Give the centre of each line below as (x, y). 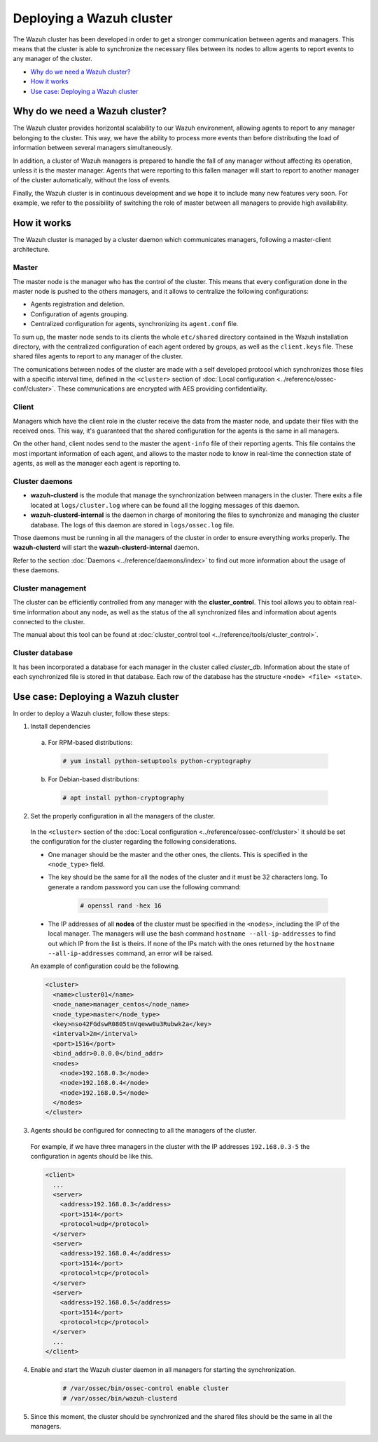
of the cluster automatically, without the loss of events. (92, 180)
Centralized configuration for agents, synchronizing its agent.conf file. (134, 324)
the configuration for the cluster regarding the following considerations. (134, 842)
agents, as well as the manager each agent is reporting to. (97, 464)
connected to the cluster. (49, 621)
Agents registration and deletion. (78, 304)
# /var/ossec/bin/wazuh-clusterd (120, 1398)
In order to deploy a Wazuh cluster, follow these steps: (91, 713)
